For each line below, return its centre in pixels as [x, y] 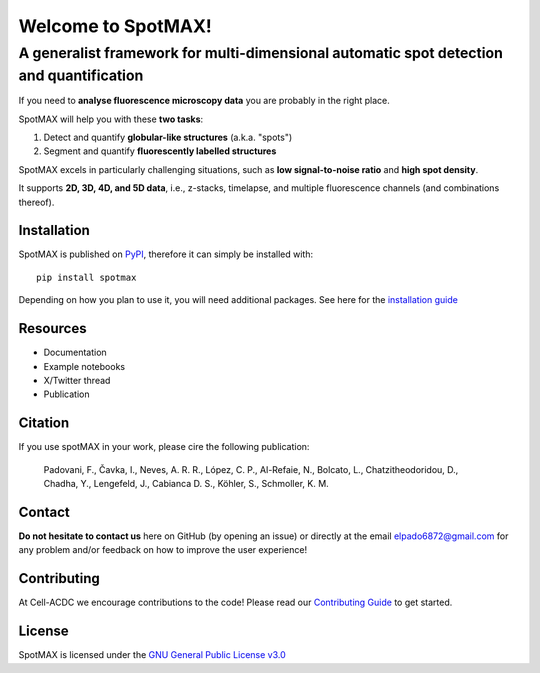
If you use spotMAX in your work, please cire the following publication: [164, 447]
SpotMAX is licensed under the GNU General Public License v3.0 [152, 655]
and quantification [81, 75]
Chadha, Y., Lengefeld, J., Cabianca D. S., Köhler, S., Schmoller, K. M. [186, 484]
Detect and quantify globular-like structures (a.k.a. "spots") [168, 137]
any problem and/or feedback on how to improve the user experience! [163, 550]
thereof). [36, 202]
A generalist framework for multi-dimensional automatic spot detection [261, 53]
